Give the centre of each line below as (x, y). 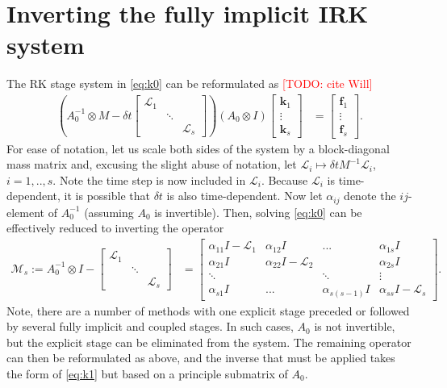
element (26, 212)
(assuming (109, 212)
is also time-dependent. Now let (244, 196)
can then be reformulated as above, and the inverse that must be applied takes (201, 358)
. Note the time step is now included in (149, 179)
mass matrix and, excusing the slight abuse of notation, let (152, 164)
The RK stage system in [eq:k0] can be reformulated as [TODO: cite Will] (190, 83)
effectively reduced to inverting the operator (115, 228)
